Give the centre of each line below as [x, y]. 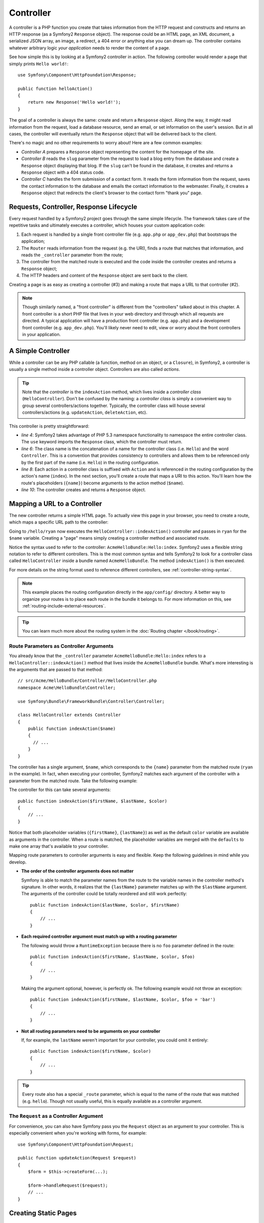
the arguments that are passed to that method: [56, 669]
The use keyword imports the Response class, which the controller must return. [102, 442]
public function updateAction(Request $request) [77, 1158]
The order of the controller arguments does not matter [77, 871]
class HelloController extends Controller [69, 715]
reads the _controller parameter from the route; [72, 255]
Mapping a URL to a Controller [55, 504]
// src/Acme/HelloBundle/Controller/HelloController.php [88, 681]
